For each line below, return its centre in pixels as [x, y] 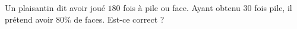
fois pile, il [273, 8]
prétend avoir [29, 19]
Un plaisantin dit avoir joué [55, 8]
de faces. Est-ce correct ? [119, 19]
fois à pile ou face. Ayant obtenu [182, 8]
